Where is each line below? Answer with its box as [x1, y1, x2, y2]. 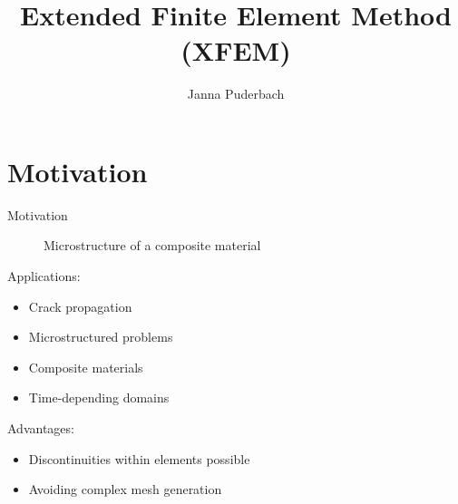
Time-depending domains [28, 388, 170, 407]
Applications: [7, 267, 81, 286]
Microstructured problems [28, 327, 173, 346]
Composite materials [28, 357, 143, 376]
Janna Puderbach [187, 84, 285, 103]
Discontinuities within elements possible [28, 449, 250, 468]
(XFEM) [180, 32, 291, 69]
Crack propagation [28, 296, 132, 315]
